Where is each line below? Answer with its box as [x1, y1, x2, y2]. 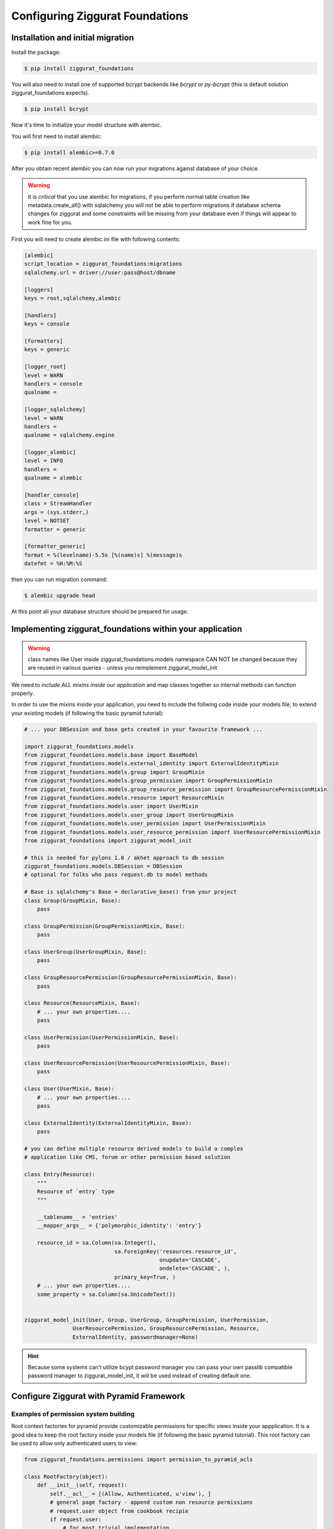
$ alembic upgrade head [24, 592, 96, 599]
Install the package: [11, 49, 61, 56]
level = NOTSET [24, 517, 70, 524]
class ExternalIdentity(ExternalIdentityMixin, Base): [24, 1119, 192, 1127]
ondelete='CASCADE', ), [159, 1265, 231, 1272]
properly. [11, 690, 34, 697]
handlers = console [24, 380, 82, 387]
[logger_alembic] [24, 449, 76, 456]
